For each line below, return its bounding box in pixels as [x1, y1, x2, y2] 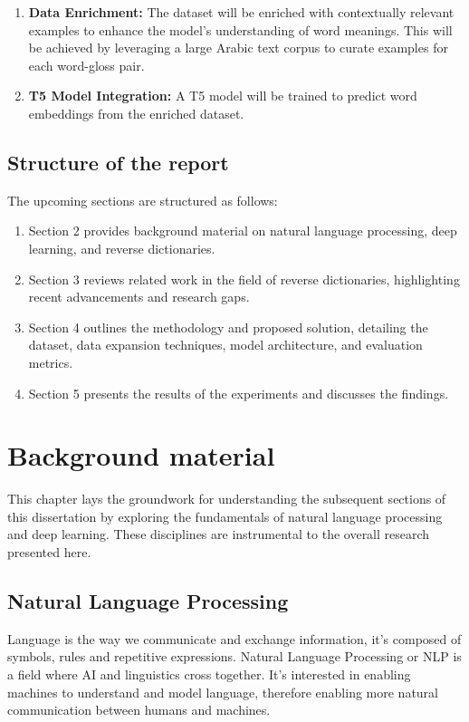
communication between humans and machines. [7, 700, 271, 719]
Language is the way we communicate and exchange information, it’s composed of [7, 629, 462, 648]
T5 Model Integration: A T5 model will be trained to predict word [28, 86, 417, 105]
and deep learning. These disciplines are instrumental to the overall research [7, 525, 430, 544]
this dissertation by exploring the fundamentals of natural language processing [7, 506, 443, 525]
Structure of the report [7, 148, 229, 176]
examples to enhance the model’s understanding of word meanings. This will [28, 20, 453, 39]
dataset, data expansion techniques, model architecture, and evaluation [28, 335, 423, 354]
